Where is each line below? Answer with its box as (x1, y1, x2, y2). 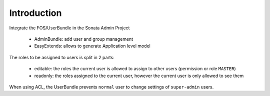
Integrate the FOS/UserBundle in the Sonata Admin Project (9, 25, 130, 31)
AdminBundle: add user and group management (34, 36, 133, 42)
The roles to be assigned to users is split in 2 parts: (9, 54, 114, 60)
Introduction (9, 7, 62, 18)
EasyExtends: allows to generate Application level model (34, 43, 151, 49)
